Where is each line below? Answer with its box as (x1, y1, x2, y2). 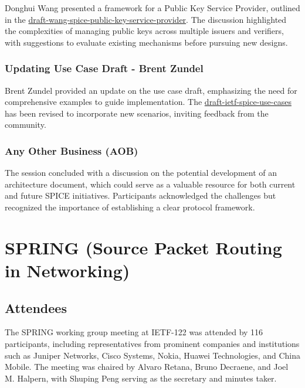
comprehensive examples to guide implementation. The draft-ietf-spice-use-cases (5, 96, 292, 108)
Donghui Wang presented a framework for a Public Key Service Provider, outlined (5, 2, 300, 13)
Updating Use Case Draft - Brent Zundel (5, 61, 204, 76)
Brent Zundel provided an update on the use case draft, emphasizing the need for (5, 84, 297, 96)
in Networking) (5, 258, 130, 282)
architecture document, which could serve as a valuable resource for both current (5, 178, 296, 190)
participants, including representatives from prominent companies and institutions (5, 337, 300, 349)
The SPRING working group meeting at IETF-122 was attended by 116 (5, 326, 263, 338)
